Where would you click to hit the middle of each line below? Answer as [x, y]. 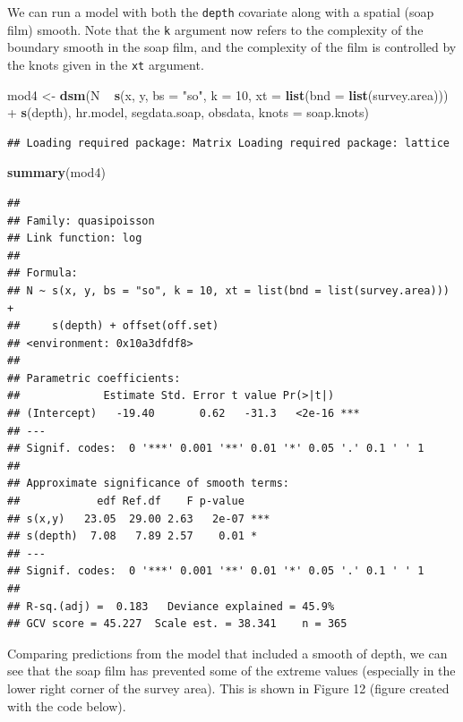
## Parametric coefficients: [94, 378]
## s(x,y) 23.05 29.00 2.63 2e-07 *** [139, 518]
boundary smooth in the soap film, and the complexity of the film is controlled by [232, 47]
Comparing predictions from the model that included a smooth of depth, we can [227, 653]
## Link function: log [75, 238]
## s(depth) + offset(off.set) [113, 326]
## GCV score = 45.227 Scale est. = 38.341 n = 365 [177, 624]
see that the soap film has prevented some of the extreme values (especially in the [231, 671]
